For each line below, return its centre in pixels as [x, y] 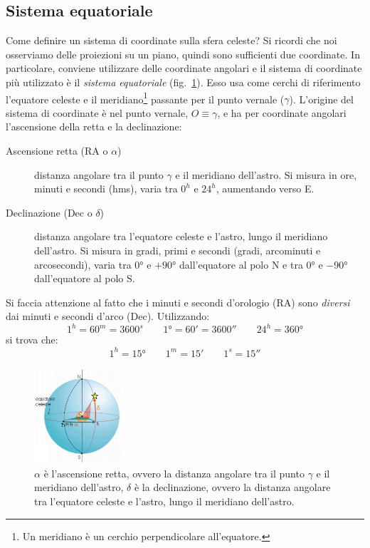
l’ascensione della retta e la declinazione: [94, 126]
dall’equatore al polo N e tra [241, 264]
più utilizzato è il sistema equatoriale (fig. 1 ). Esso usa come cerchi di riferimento [183, 82]
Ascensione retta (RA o [57, 151]
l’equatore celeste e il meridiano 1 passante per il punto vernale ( [145, 98]
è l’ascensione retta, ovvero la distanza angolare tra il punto [174, 473]
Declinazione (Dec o [49, 212]
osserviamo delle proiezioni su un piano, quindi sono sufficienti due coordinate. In [183, 54]
